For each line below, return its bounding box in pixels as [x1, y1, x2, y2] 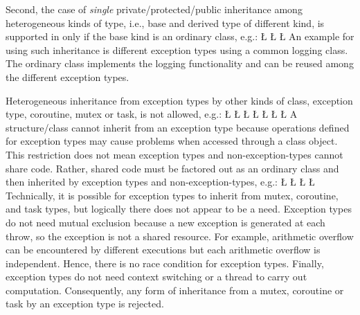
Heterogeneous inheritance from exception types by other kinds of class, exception [6, 93, 353, 107]
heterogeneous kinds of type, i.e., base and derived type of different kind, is [6, 15, 325, 30]
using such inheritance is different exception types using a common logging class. [6, 42, 348, 57]
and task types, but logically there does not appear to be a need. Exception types [6, 201, 352, 216]
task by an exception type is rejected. [6, 296, 164, 311]
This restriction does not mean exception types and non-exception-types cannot [6, 147, 343, 161]
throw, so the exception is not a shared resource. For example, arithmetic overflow [6, 228, 354, 243]
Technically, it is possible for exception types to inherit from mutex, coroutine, [6, 188, 339, 202]
